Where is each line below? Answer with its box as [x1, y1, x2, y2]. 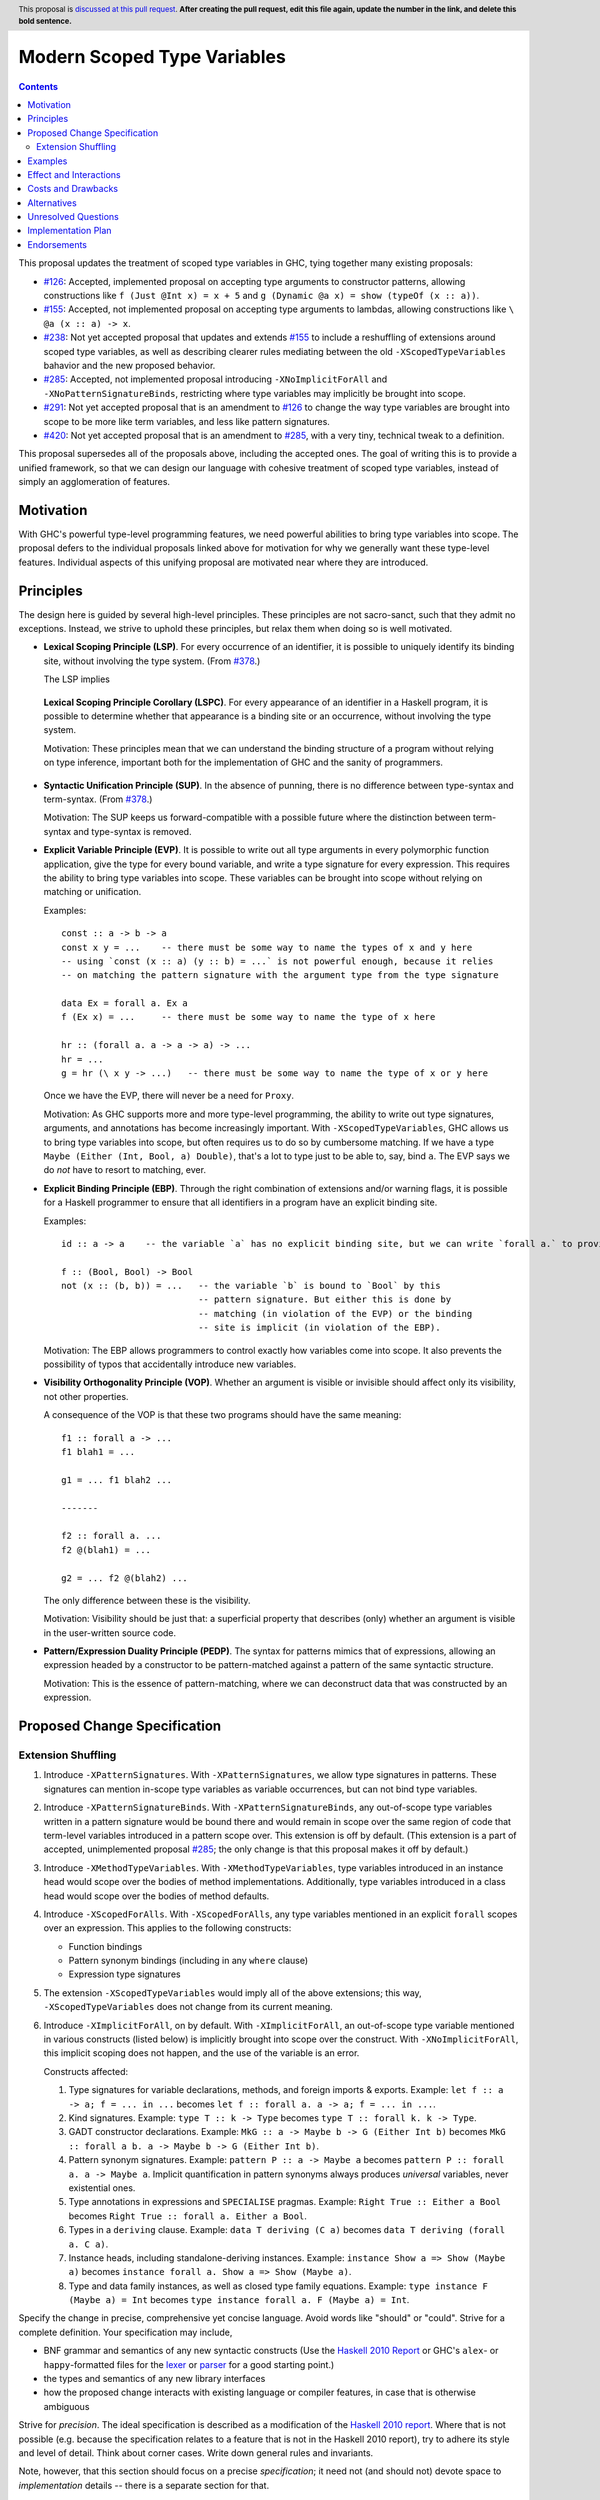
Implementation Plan [27, 225, 112, 237]
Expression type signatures [68, 1968, 181, 1980]
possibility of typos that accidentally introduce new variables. [43, 1358, 297, 1370]
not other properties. [43, 1390, 129, 1402]
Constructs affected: [43, 2065, 129, 2077]
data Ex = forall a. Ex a [61, 998, 189, 1009]
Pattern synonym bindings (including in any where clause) [68, 1955, 309, 1967]
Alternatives [27, 196, 77, 209]
